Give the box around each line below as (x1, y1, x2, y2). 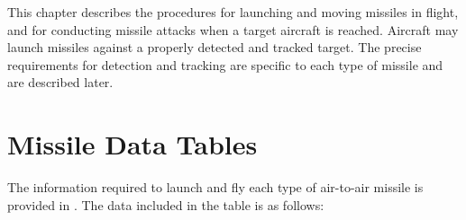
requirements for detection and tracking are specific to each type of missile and (7, 55, 443, 74)
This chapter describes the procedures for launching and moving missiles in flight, (7, 3, 459, 21)
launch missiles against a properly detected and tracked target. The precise (7, 38, 422, 57)
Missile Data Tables (7, 126, 258, 163)
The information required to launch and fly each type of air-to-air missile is (7, 178, 424, 197)
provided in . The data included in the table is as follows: (7, 195, 324, 214)
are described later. (7, 73, 114, 92)
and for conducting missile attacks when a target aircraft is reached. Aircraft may (7, 20, 459, 39)
